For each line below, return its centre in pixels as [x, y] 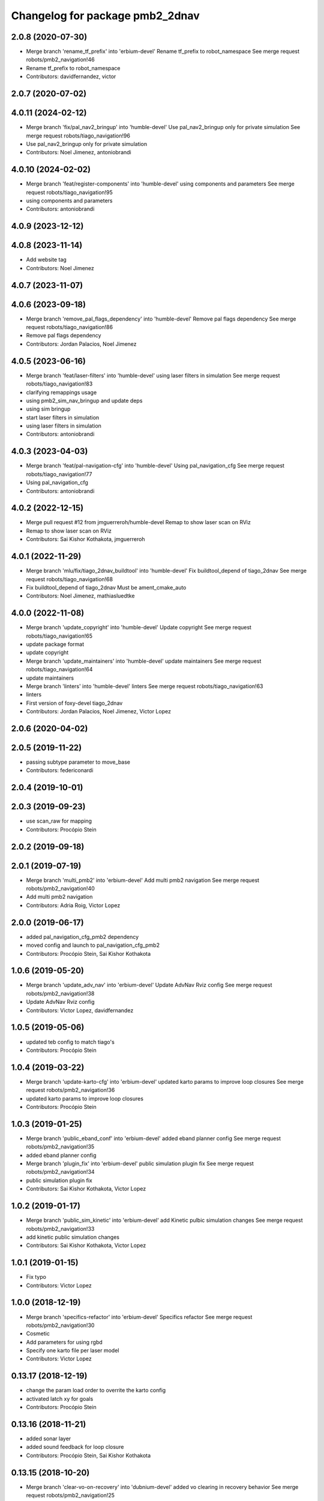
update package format [55, 644]
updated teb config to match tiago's [70, 1042]
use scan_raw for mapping [59, 821]
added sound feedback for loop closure [75, 1447]
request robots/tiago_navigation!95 [70, 192]
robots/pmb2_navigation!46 [61, 59]
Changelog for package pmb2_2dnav [106, 16]
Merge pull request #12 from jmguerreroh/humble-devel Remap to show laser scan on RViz [139, 522]
